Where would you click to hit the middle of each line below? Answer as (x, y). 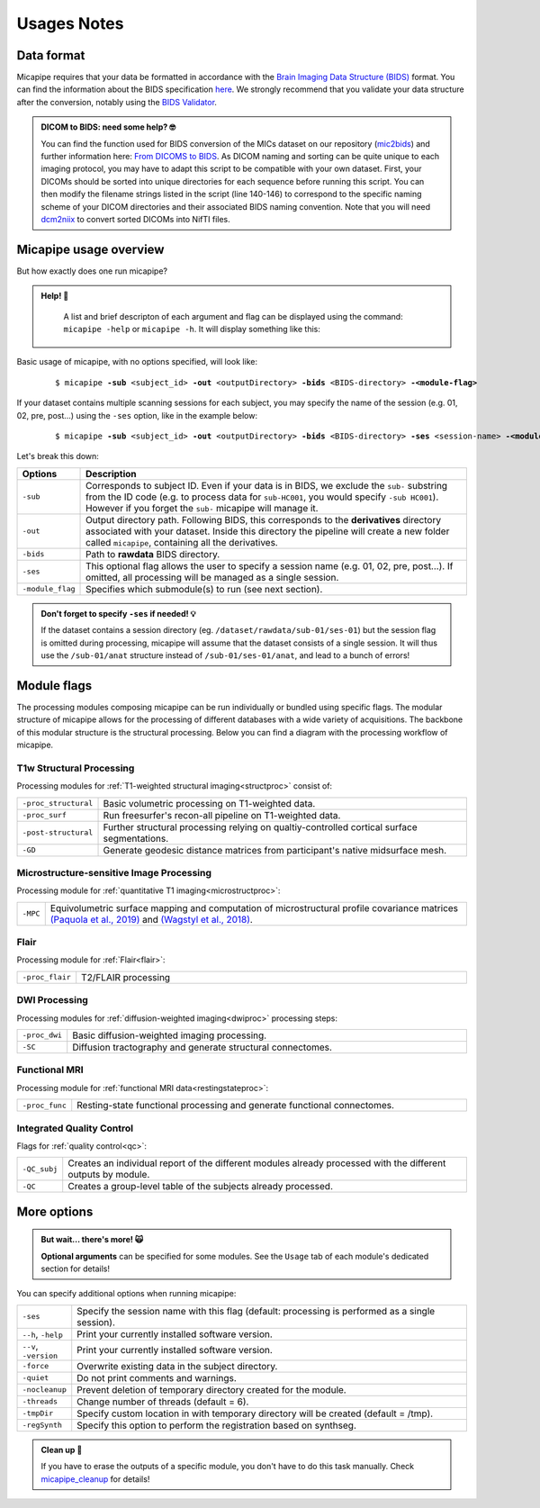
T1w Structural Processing (76, 768)
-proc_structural (58, 804)
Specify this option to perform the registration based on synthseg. (217, 1425)
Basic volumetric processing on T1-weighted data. (209, 803)
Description (111, 474)
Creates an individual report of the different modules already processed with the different (257, 1163)
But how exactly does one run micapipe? (92, 271)
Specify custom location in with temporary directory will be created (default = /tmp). (255, 1413)
